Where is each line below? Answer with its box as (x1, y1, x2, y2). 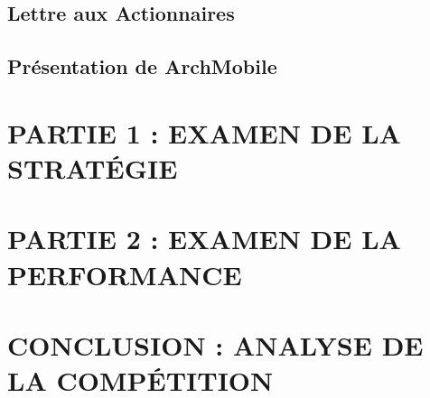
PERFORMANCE (7, 255, 242, 292)
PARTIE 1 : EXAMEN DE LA (7, 114, 401, 151)
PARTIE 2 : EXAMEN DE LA (7, 220, 401, 257)
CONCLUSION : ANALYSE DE (7, 326, 424, 363)
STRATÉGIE (7, 149, 178, 186)
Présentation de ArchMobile (7, 52, 277, 80)
